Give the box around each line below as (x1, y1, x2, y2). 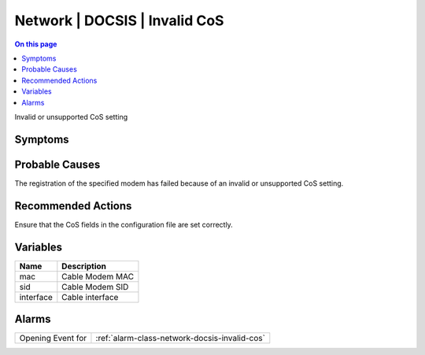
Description (61, 261, 106, 272)
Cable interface (61, 291, 119, 302)
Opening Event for (19, 333, 87, 344)
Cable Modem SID (61, 281, 129, 292)
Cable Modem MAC (61, 271, 134, 282)
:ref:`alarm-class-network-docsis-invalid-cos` (95, 333, 265, 344)
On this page (14, 39, 57, 49)
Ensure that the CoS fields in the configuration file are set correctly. (14, 220, 234, 229)
